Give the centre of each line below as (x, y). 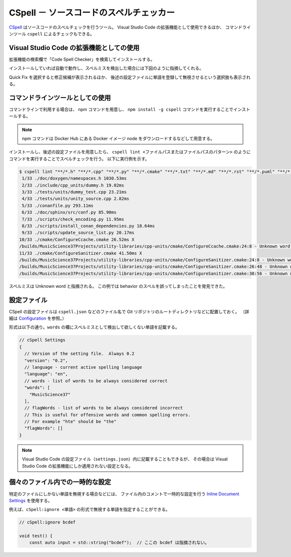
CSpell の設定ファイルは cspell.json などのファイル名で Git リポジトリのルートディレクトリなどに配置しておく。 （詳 (129, 311)
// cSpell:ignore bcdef (48, 522)
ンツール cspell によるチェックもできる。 (52, 33)
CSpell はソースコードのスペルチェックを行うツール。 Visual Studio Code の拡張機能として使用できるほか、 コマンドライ (130, 27)
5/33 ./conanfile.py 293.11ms (58, 205)
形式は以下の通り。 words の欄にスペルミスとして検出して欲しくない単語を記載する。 (94, 327)
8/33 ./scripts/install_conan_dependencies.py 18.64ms (89, 226)
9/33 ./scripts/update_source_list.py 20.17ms (78, 233)
